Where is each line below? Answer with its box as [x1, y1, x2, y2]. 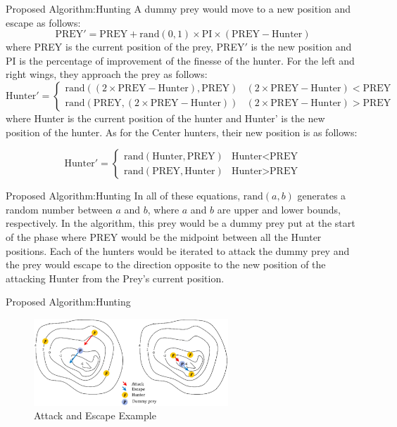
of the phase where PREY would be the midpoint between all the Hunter [6, 229, 322, 244]
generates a [297, 188, 346, 203]
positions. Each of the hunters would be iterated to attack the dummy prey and [6, 243, 350, 258]
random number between [6, 202, 113, 216]
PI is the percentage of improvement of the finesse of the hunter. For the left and [6, 53, 355, 67]
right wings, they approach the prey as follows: [6, 67, 208, 81]
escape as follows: [6, 15, 81, 29]
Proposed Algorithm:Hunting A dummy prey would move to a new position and [6, 1, 351, 15]
